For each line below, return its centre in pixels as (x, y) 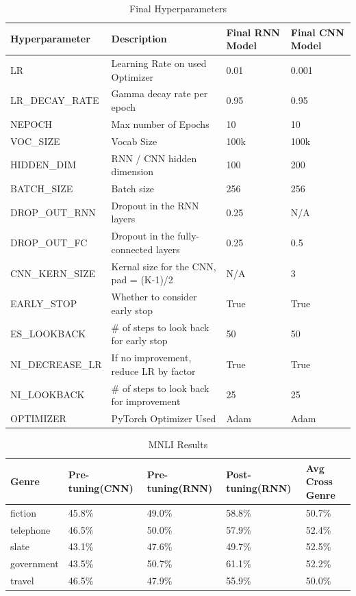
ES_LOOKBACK (48, 334)
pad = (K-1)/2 (142, 280)
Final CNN (317, 32)
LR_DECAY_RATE (55, 100)
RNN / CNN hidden (154, 158)
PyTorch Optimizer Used (164, 418)
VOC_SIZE (35, 141)
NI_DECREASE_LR (56, 364)
